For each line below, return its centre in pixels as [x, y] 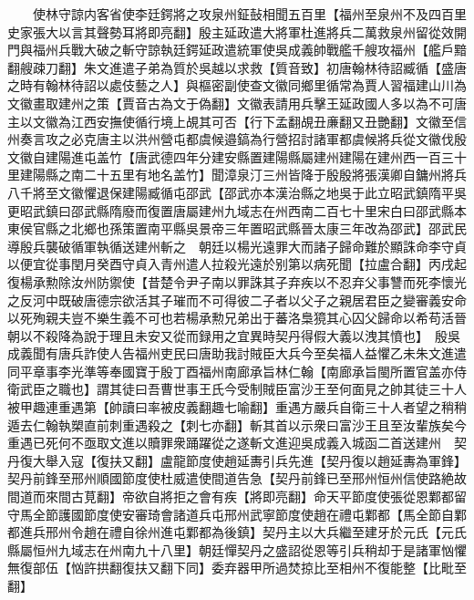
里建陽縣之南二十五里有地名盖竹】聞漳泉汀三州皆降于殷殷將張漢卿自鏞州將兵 [237, 175]
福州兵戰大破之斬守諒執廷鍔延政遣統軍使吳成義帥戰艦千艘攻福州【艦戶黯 [249, 50]
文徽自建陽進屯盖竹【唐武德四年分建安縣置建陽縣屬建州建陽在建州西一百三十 [237, 156]
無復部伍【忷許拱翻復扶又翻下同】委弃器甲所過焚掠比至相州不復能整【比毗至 [237, 568]
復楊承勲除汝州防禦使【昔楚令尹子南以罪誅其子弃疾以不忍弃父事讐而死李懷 [231, 281]
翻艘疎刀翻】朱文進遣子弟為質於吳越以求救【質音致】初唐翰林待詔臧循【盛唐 [237, 67]
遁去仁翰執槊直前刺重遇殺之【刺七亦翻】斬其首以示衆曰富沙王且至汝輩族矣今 [237, 424]
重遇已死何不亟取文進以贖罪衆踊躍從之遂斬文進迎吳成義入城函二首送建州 [224, 443]
